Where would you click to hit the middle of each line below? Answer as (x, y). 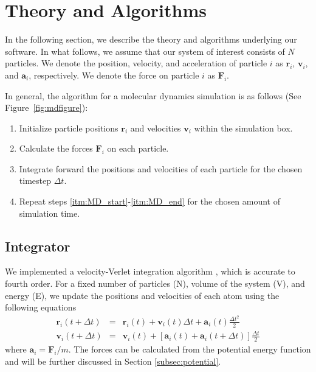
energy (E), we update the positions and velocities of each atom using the (142, 295)
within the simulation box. (243, 128)
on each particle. (138, 148)
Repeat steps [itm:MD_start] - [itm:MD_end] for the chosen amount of (149, 201)
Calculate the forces (56, 148)
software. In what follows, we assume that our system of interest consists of (145, 51)
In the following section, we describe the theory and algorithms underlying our (151, 39)
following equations (41, 307)
